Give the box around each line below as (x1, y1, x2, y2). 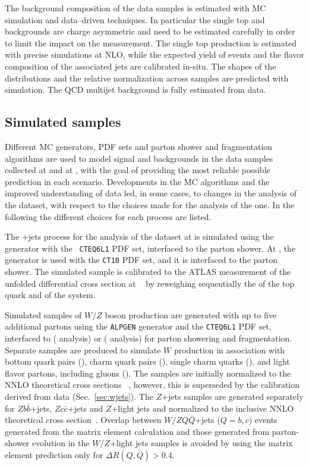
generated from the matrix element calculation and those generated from (5, 425, 270, 437)
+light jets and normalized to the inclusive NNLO (111, 402, 294, 414)
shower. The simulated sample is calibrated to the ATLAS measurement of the (5, 265, 291, 278)
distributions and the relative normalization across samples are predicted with (5, 71, 289, 84)
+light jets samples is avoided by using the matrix (109, 437, 293, 449)
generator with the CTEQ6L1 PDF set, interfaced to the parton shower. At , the (5, 242, 296, 254)
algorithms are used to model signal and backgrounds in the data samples (5, 152, 273, 164)
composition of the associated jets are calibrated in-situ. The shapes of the (5, 59, 276, 72)
